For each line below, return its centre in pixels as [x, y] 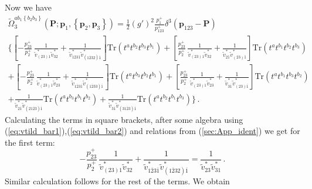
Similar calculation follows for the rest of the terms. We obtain [117, 181]
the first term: [30, 142]
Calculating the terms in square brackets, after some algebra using [124, 119]
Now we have [28, 7]
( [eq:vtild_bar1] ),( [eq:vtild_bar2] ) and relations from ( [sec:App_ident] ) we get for [152, 131]
